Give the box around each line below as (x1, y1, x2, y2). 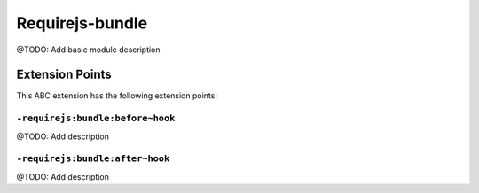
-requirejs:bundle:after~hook (16, 153, 170, 165)
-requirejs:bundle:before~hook (16, 112, 176, 124)
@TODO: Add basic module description (16, 44, 161, 55)
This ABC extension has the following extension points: (16, 90, 217, 101)
